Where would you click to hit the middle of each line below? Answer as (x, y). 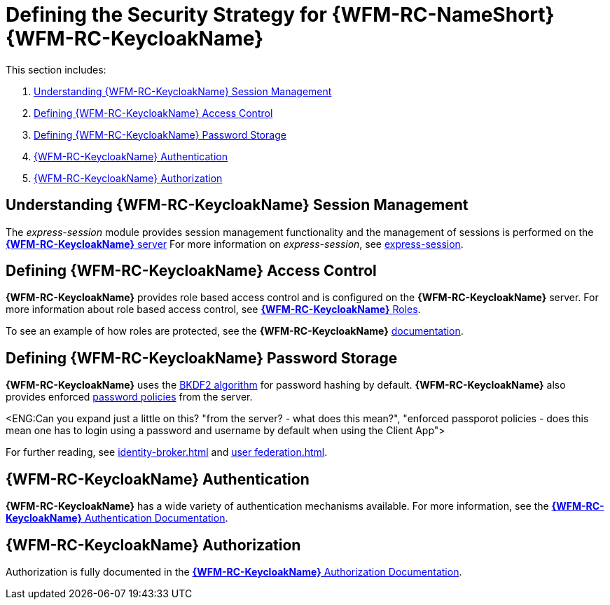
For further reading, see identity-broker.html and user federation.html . (167, 452)
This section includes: (56, 69)
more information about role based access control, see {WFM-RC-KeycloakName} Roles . (213, 310)
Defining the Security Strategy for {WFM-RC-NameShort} (280, 15)
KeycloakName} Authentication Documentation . (117, 518)
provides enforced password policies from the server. (129, 397)
